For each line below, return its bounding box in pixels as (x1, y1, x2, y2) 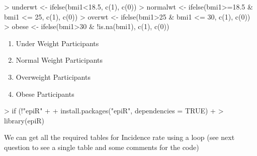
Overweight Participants (16, 71, 91, 82)
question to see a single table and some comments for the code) (4, 141, 199, 152)
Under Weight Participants (16, 38, 99, 48)
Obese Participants (16, 88, 74, 99)
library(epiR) (4, 115, 45, 125)
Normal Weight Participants (16, 55, 103, 65)
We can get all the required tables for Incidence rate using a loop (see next (4, 132, 235, 142)
